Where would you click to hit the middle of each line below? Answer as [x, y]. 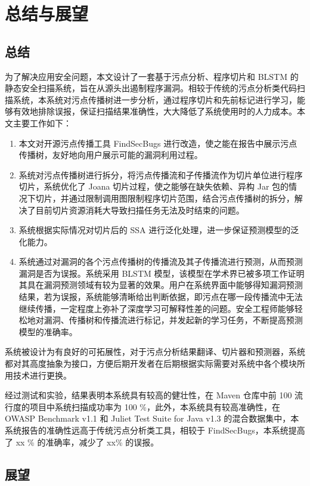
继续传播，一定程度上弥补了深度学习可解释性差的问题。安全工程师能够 [156, 308]
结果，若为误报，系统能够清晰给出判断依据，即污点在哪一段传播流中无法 [161, 297]
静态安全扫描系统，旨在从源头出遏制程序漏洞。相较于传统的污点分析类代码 [151, 88]
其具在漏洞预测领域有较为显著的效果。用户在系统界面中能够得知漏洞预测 [161, 285]
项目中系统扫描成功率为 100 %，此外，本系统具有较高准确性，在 [155, 406]
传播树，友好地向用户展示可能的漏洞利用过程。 [111, 155]
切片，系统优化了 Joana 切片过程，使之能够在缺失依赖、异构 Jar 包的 [154, 186]
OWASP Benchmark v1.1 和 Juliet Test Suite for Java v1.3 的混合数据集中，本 [152, 418]
